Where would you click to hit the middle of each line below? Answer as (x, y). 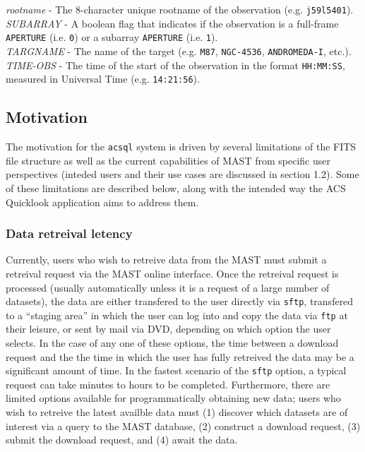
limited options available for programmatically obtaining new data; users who (173, 398)
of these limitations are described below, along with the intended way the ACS (176, 188)
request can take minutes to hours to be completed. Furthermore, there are (168, 384)
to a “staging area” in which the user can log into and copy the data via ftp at (177, 315)
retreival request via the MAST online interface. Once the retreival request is (172, 273)
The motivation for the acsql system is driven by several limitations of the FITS (181, 147)
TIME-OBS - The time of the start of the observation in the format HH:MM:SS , (175, 65)
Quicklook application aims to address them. (102, 202)
